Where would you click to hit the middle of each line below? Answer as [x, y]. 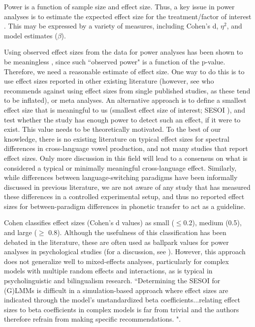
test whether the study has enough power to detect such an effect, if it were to [122, 119]
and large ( [20, 232]
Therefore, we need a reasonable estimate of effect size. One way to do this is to [124, 71]
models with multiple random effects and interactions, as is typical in [108, 271]
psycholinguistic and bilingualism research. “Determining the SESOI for [112, 281]
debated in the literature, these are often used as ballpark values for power [116, 242]
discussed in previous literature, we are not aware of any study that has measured [127, 187]
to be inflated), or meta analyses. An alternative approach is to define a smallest [125, 100]
